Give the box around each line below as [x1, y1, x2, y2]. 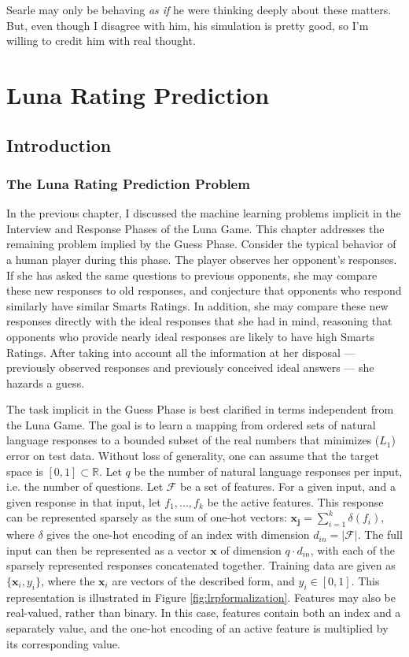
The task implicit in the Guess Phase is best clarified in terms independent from [6, 401, 394, 418]
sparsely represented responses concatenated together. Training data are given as [6, 557, 396, 573]
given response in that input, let [6, 493, 161, 510]
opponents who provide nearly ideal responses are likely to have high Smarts [6, 328, 375, 344]
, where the [40, 573, 95, 589]
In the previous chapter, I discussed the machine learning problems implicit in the [6, 205, 401, 221]
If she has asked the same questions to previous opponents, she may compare [6, 266, 378, 283]
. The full [357, 526, 403, 543]
